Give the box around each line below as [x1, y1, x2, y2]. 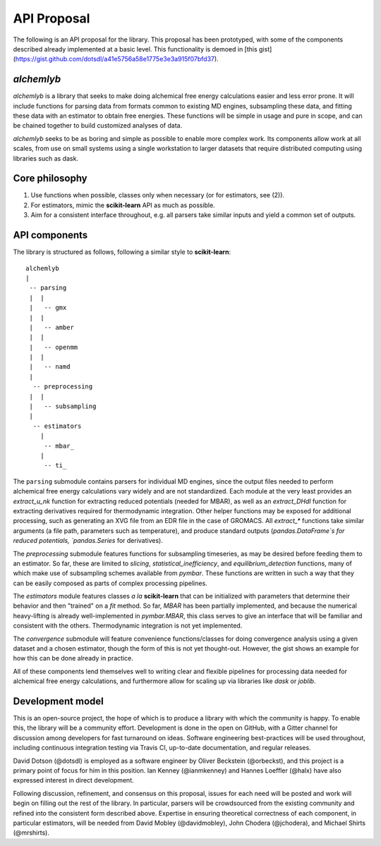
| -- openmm [29, 343, 78, 351]
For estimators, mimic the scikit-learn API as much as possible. [30, 201, 215, 209]
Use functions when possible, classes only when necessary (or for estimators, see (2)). [30, 191, 285, 200]
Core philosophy [13, 173, 87, 185]
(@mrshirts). [13, 828, 49, 837]
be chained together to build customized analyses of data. [13, 121, 183, 130]
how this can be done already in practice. [13, 654, 133, 663]
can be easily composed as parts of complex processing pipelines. [13, 579, 207, 587]
